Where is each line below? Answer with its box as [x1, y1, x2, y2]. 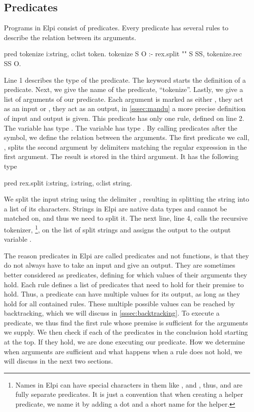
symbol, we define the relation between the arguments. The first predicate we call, [4, 132, 250, 142]
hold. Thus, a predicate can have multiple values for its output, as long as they [4, 289, 240, 299]
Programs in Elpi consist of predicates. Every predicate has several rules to [4, 23, 229, 33]
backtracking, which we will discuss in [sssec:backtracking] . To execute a [4, 308, 220, 318]
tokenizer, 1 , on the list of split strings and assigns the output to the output [4, 223, 231, 234]
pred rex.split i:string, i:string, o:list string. [4, 177, 132, 187]
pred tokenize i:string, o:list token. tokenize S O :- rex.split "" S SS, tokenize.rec [4, 48, 242, 59]
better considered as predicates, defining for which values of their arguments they [4, 269, 248, 279]
